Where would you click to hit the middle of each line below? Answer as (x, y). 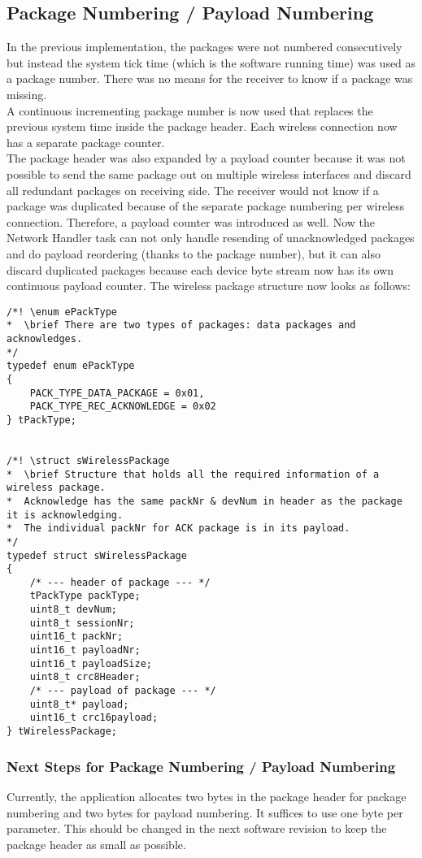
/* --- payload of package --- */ (123, 691)
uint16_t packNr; (76, 637)
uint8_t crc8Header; (85, 677)
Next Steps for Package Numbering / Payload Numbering (201, 766)
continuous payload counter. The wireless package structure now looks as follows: (209, 286)
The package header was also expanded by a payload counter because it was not (206, 158)
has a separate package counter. (86, 142)
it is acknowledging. (65, 515)
